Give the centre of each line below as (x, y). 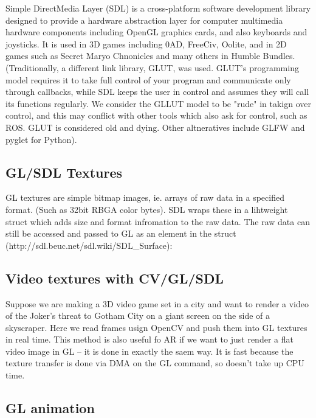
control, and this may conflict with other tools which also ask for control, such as (156, 115)
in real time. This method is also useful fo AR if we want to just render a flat (149, 339)
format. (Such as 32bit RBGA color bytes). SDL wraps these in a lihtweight (147, 209)
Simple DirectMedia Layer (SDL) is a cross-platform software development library (158, 8)
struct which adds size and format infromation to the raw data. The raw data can (158, 221)
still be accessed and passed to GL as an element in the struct (121, 233)
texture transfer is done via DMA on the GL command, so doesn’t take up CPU (155, 363)
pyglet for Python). (41, 139)
